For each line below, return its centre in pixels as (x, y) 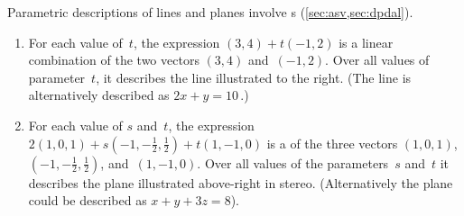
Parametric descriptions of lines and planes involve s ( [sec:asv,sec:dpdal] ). (210, 12)
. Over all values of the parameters (293, 162)
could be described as (88, 200)
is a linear (366, 42)
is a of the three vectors (332, 143)
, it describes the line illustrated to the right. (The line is (254, 77)
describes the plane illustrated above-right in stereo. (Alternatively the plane (241, 182)
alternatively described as (99, 95)
